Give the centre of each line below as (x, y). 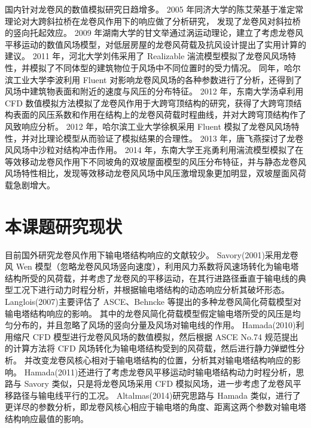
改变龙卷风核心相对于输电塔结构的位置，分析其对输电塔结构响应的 (162, 360)
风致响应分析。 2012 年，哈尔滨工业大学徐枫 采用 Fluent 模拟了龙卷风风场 (148, 126)
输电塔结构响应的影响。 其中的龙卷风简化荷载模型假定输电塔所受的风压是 (149, 313)
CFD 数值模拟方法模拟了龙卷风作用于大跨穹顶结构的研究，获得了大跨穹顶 (149, 103)
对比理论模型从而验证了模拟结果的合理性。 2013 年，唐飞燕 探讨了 (158, 138)
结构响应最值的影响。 (47, 418)
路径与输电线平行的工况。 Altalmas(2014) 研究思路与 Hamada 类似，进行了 (157, 395)
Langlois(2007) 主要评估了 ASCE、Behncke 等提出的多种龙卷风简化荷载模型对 (153, 301)
